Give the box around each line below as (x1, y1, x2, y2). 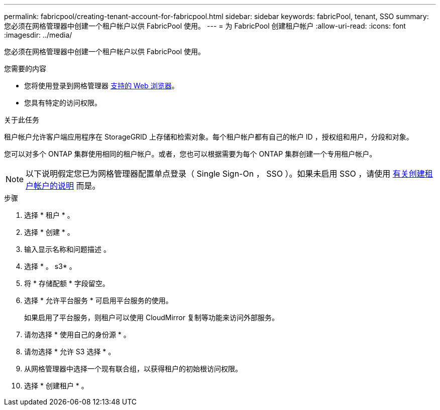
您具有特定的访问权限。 (24, 98, 101, 107)
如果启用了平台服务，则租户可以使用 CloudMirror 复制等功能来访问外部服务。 (24, 313, 279, 322)
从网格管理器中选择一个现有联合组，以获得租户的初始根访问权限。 (24, 364, 242, 373)
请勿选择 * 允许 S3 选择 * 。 (24, 347, 116, 356)
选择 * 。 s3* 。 (24, 262, 76, 270)
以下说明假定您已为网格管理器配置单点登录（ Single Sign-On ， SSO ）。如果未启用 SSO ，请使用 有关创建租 (26, 169, 433, 179)
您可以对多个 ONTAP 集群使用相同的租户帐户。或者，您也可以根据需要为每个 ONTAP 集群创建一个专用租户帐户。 (4, 150, 377, 158)
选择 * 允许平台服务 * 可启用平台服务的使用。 (24, 296, 173, 305)
